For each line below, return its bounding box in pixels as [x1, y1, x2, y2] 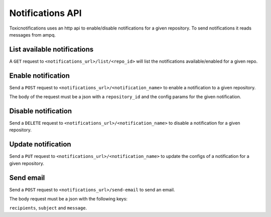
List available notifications [9, 45, 94, 54]
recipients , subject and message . [9, 205, 87, 211]
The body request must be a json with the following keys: [9, 196, 128, 202]
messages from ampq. [9, 32, 56, 38]
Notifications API [9, 8, 82, 19]
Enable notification [9, 71, 70, 80]
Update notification [9, 140, 71, 149]
